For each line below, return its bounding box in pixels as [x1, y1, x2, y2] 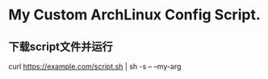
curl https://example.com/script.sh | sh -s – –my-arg [8, 62, 182, 71]
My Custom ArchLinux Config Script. [8, 6, 261, 24]
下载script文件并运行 [8, 39, 113, 53]
